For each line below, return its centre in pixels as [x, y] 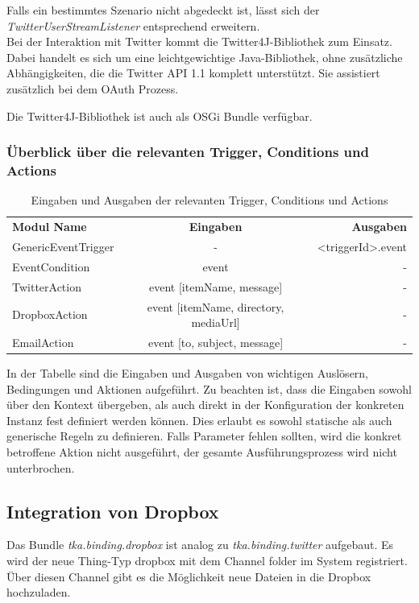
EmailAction [43, 342]
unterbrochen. [41, 467]
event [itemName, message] [216, 286]
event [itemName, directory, [216, 306]
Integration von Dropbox [113, 511]
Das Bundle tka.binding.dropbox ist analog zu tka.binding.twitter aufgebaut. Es [200, 545]
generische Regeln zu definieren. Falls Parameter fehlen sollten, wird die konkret [204, 436]
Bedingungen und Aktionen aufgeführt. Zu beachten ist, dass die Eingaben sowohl [209, 388]
